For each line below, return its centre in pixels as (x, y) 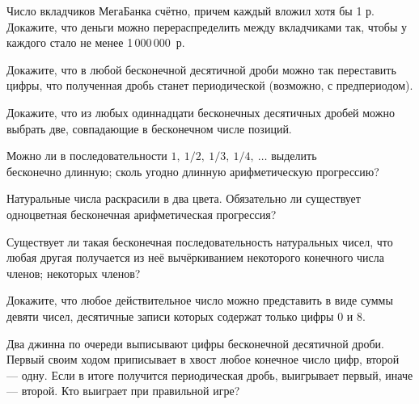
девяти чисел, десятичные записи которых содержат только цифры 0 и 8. (186, 316)
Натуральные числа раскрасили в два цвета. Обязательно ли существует (184, 198)
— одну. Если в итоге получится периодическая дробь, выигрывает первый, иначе (210, 375)
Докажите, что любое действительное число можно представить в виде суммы (200, 300)
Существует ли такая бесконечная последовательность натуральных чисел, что (200, 241)
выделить (294, 156)
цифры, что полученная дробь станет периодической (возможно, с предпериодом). (210, 85)
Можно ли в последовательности (87, 156)
